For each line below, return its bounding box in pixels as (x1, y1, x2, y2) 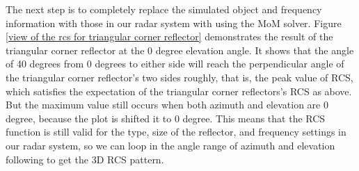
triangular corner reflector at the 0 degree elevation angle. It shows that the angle (6, 42, 354, 57)
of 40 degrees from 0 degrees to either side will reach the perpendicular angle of (6, 56, 344, 71)
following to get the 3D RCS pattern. (6, 152, 164, 166)
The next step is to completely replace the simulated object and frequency (6, 2, 322, 16)
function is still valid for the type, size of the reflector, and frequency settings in (6, 124, 346, 139)
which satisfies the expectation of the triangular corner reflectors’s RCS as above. (6, 83, 352, 98)
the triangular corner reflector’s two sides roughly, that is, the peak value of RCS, (6, 70, 353, 84)
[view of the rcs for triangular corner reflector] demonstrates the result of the (6, 29, 333, 44)
